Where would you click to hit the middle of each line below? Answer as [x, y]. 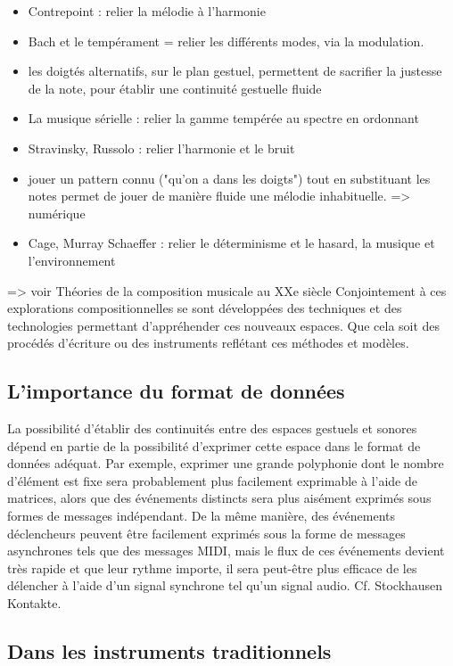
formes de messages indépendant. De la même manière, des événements [202, 516]
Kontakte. [34, 603]
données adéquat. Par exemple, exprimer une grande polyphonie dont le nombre [226, 463]
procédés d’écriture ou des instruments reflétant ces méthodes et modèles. [208, 343]
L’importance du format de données [176, 391]
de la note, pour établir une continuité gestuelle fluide [175, 88]
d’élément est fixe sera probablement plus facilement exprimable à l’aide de [212, 480]
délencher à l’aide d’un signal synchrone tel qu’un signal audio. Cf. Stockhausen [225, 585]
